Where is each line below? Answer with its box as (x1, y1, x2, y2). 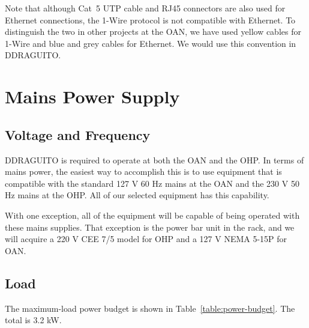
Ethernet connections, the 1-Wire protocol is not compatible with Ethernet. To (5, 13, 296, 26)
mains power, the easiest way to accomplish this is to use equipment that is (5, 165, 282, 178)
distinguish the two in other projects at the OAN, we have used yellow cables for (5, 25, 301, 38)
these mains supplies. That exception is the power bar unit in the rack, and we (5, 220, 295, 233)
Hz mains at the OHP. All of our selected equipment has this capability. (5, 189, 269, 201)
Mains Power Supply (5, 84, 180, 109)
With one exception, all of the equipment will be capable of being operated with (5, 208, 300, 221)
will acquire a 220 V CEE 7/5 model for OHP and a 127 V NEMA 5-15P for (5, 232, 287, 245)
